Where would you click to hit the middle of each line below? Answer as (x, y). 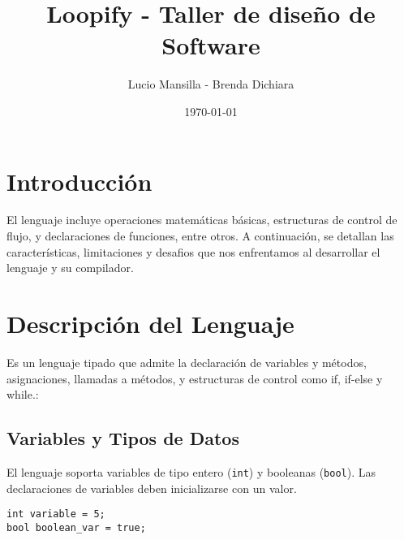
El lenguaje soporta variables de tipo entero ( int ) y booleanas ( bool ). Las (191, 471)
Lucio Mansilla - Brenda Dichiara (211, 84)
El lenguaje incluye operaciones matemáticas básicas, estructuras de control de (202, 220)
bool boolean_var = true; (76, 527)
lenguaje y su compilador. (70, 268)
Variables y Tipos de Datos (123, 438)
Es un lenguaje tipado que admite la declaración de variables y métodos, (187, 362)
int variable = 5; (56, 514)
